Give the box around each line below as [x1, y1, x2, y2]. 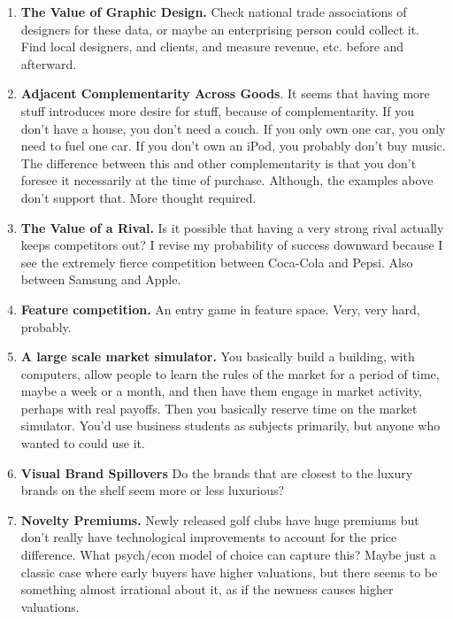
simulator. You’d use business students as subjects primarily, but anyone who [20, 416, 441, 435]
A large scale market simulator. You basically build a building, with [20, 347, 415, 366]
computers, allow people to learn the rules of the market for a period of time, [20, 364, 440, 383]
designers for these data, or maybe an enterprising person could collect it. [20, 19, 419, 38]
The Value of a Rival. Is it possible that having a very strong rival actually [20, 218, 444, 236]
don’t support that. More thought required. [20, 188, 257, 206]
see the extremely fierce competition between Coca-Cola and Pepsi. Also [20, 252, 413, 271]
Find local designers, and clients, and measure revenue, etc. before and [20, 37, 404, 56]
